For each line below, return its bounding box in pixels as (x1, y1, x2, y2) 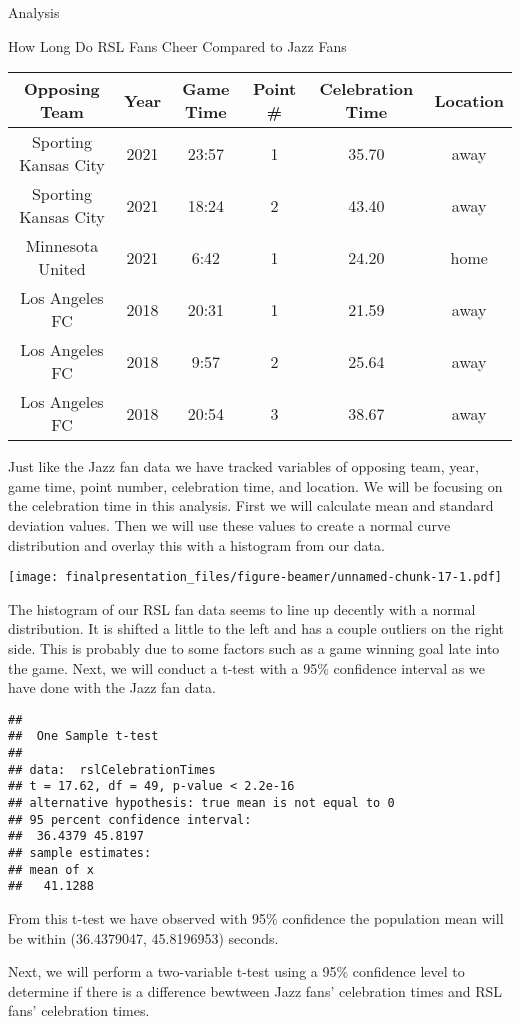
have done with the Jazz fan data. (8, 677, 216, 698)
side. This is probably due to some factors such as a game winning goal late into (8, 638, 500, 658)
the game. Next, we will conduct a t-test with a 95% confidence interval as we (8, 657, 485, 678)
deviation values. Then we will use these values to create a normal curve (8, 514, 451, 535)
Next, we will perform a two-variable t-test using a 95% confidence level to (8, 961, 465, 982)
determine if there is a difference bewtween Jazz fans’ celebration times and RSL (8, 980, 503, 1001)
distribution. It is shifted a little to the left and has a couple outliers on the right (8, 618, 504, 639)
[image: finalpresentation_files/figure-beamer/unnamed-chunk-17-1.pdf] (8, 570, 502, 585)
